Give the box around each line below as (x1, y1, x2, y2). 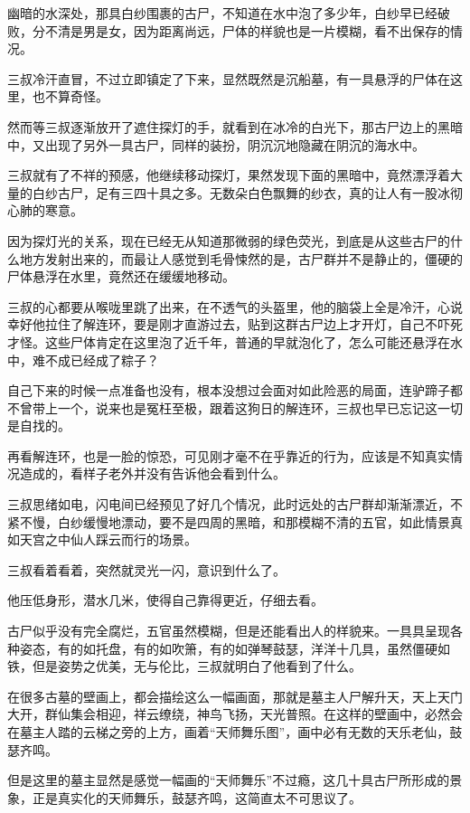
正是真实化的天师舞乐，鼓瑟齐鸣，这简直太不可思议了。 (32, 788, 362, 807)
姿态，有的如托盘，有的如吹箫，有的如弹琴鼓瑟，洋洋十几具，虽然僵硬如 (19, 638, 450, 657)
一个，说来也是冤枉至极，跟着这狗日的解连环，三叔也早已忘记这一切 (57, 398, 463, 417)
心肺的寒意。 (7, 201, 83, 220)
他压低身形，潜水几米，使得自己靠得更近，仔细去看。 (7, 591, 324, 610)
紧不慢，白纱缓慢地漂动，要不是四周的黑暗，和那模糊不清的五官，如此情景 (7, 512, 450, 531)
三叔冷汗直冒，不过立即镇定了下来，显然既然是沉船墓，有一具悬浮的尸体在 (7, 69, 450, 88)
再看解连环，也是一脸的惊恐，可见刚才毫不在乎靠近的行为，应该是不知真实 (7, 446, 450, 465)
